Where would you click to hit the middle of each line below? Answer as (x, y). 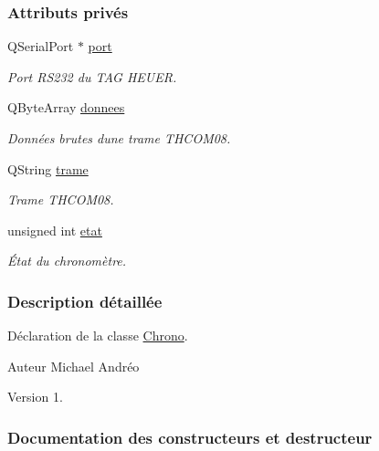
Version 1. (35, 397)
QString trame (48, 168)
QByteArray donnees (66, 107)
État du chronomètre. (67, 261)
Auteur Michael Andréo (74, 366)
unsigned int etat (55, 230)
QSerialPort (41, 46)
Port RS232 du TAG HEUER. (92, 76)
